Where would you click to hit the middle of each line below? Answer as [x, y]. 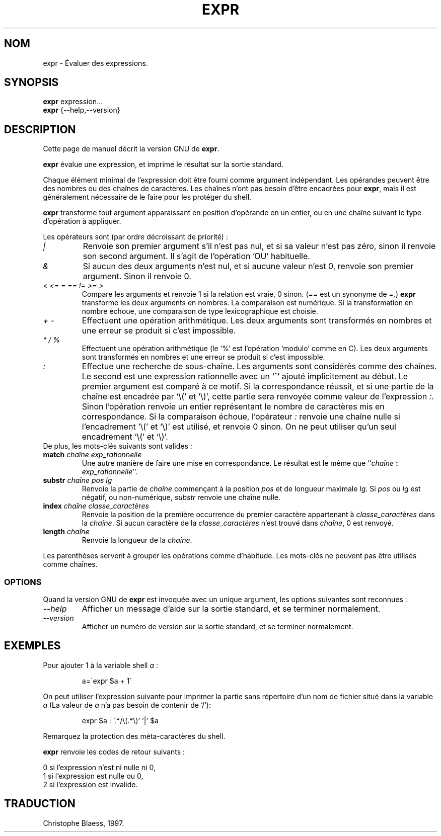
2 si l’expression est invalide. [90, 784]
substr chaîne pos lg [78, 480]
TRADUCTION [40, 804]
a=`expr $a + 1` [107, 681]
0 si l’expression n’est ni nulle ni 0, [99, 767]
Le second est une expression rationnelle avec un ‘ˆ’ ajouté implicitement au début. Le [245, 377]
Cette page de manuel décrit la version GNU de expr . [131, 149]
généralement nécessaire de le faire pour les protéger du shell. [147, 197]
